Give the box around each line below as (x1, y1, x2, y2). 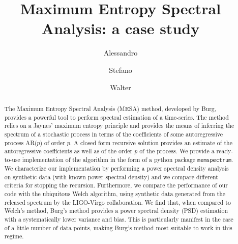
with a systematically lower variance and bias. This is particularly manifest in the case (4, 214, 233, 223)
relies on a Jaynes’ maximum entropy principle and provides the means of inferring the (4, 121, 234, 130)
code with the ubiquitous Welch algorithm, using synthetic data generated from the (4, 189, 226, 198)
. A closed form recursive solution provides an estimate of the (70, 138, 232, 147)
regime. (4, 232, 24, 240)
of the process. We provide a (139, 147, 215, 155)
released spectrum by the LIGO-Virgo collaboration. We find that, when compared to (4, 198, 231, 206)
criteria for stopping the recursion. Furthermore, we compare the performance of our (4, 181, 228, 189)
